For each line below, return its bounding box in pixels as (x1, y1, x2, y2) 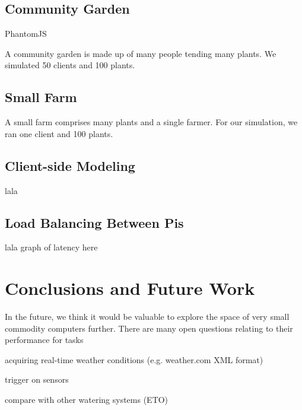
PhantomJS (5, 27, 47, 40)
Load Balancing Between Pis (5, 213, 184, 231)
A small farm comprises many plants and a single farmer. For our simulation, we (5, 116, 298, 128)
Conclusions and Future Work (5, 276, 255, 300)
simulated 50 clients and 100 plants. (5, 59, 135, 71)
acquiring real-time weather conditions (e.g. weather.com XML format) (5, 353, 263, 365)
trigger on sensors (5, 373, 69, 386)
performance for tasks (5, 333, 84, 346)
